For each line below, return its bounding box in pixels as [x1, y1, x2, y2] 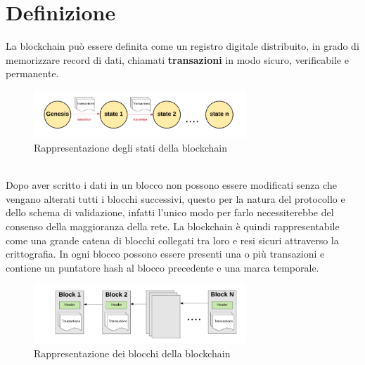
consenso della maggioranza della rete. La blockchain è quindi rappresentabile [6, 218, 340, 233]
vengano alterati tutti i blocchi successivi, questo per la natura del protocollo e [6, 191, 345, 206]
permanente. [6, 66, 59, 81]
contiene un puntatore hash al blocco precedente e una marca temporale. [6, 260, 319, 274]
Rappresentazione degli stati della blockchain [34, 140, 227, 154]
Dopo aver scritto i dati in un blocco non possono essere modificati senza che [6, 178, 337, 192]
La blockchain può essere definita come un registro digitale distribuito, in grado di [6, 39, 359, 53]
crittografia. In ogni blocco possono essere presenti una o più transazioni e [6, 246, 325, 261]
